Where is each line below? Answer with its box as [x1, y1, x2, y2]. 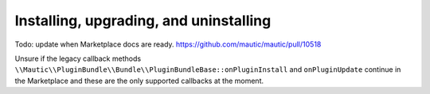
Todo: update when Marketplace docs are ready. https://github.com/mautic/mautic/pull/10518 [14, 39, 322, 49]
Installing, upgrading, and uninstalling [14, 12, 272, 29]
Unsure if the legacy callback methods [14, 54, 142, 63]
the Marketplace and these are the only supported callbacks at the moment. [14, 76, 264, 85]
